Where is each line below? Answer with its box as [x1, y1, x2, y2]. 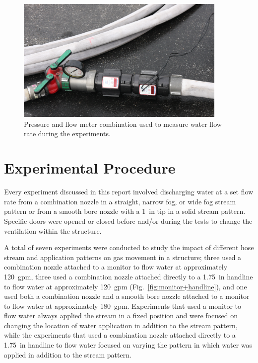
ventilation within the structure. [4, 225, 102, 236]
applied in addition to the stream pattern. [4, 349, 131, 360]
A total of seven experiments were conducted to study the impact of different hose [4, 242, 254, 253]
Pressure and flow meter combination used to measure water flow [24, 118, 222, 129]
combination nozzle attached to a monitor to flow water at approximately [4, 262, 228, 272]
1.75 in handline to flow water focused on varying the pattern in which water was [4, 340, 253, 350]
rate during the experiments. [24, 128, 111, 139]
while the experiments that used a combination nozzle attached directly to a [4, 330, 236, 340]
